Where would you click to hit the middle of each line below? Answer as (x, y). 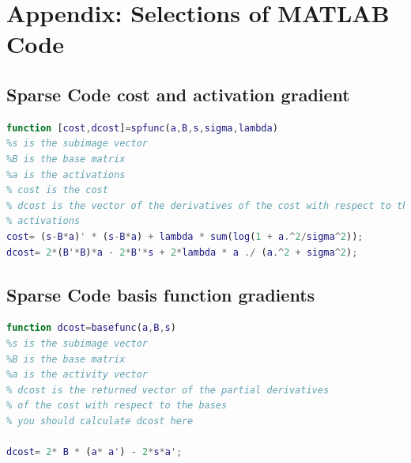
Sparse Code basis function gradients (161, 294)
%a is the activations (66, 175)
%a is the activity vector (77, 375)
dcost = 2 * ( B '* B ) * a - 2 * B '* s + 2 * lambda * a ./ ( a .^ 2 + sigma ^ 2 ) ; (182, 252)
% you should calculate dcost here (100, 421)
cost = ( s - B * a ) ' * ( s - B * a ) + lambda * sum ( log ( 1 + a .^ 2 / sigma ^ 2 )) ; (185, 236)
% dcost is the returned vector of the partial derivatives (168, 390)
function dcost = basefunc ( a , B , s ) (91, 328)
